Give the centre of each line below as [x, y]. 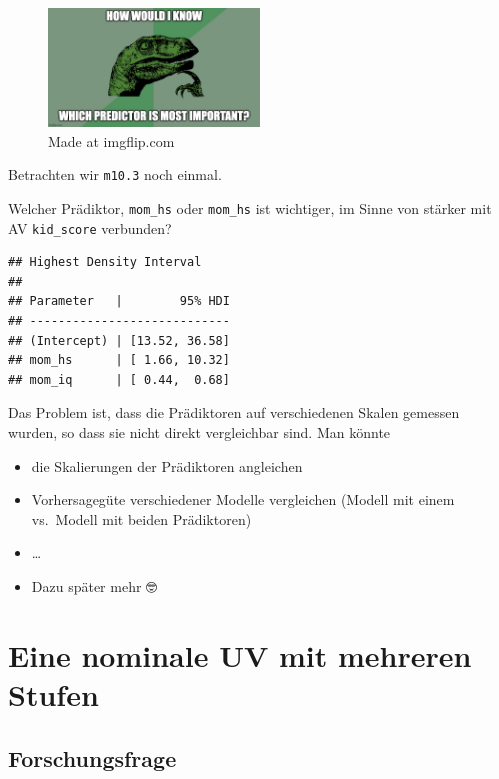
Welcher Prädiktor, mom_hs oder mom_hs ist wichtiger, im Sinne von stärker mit [250, 207]
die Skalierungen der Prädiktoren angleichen [167, 465]
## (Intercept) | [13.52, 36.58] [119, 340]
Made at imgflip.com [111, 140]
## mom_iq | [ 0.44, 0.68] [119, 379]
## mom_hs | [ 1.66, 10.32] [119, 360]
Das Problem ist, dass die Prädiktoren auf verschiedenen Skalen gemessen [234, 412]
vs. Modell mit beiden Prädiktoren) [141, 518]
